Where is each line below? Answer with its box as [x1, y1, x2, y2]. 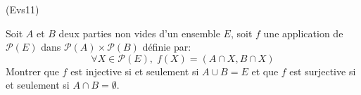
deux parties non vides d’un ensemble [58, 25, 220, 40]
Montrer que [6, 63, 59, 78]
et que [251, 63, 279, 78]
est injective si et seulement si [70, 63, 199, 78]
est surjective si [289, 63, 356, 78]
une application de [263, 25, 343, 40]
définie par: [142, 39, 191, 54]
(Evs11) [6, 2, 39, 16]
